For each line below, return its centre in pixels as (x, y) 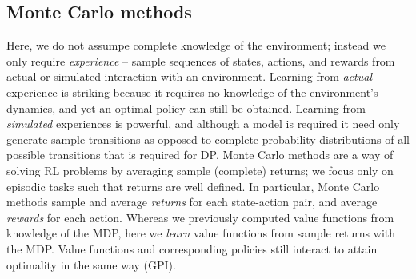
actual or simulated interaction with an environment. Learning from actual (189, 76)
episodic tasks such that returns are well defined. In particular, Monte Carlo (193, 186)
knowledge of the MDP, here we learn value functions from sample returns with (201, 233)
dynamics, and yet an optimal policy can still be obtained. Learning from (186, 108)
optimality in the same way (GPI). (91, 264)
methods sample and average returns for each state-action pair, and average (192, 202)
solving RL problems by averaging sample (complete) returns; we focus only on (200, 170)
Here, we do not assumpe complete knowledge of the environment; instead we (196, 45)
